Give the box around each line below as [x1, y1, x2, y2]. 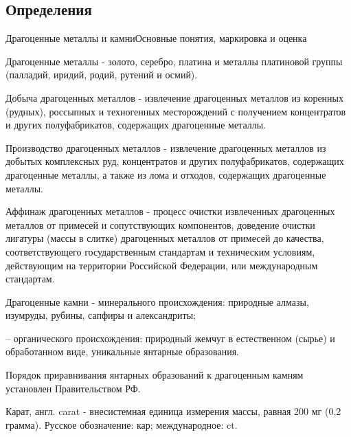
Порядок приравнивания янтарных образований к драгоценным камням [5, 368, 304, 382]
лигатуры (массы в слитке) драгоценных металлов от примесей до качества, [5, 231, 324, 245]
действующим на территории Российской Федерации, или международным [5, 258, 318, 272]
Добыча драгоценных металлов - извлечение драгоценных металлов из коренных [5, 90, 343, 104]
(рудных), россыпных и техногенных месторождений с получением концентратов [5, 104, 346, 118]
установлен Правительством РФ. [5, 381, 141, 395]
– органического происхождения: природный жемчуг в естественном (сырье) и [5, 330, 335, 345]
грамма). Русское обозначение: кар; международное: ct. [5, 417, 238, 432]
